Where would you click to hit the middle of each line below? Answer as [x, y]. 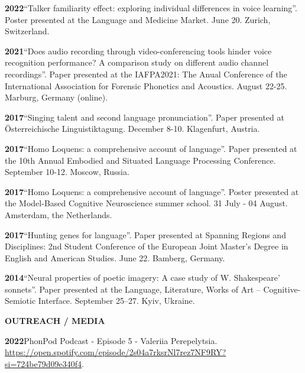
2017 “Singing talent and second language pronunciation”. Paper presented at [145, 117]
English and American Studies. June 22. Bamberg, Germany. [115, 257]
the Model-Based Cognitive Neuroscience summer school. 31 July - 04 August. [146, 203]
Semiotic [20, 301]
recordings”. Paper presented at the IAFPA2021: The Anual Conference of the [146, 74]
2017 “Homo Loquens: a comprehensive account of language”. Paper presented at [151, 148]
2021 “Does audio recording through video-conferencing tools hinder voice [138, 51]
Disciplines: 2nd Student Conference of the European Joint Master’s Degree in [147, 246]
